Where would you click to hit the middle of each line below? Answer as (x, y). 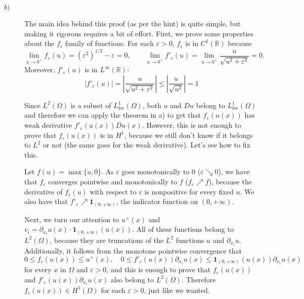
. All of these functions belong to (183, 229)
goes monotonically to (156, 171)
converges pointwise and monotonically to (113, 182)
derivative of (44, 191)
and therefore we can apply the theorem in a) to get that (113, 115)
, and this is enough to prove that (159, 269)
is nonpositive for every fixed (189, 191)
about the (39, 43)
